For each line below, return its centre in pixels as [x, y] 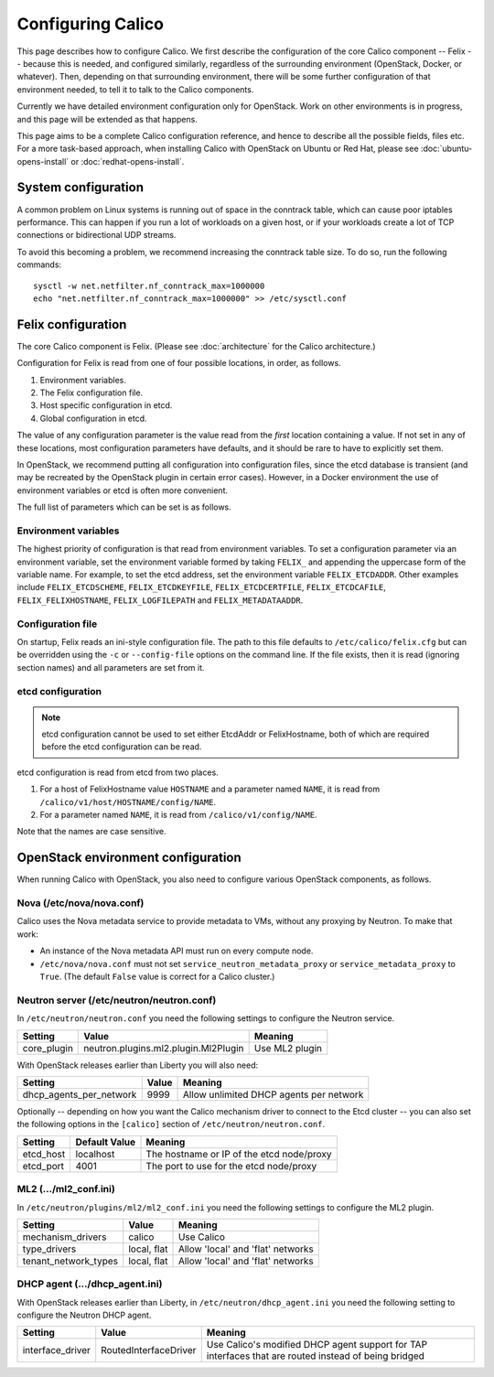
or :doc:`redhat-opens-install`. [128, 161]
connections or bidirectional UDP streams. [97, 235]
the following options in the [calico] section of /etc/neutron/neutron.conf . [171, 1124]
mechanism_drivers [64, 1237]
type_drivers [49, 1249]
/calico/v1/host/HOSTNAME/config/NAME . [128, 801]
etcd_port [43, 1166]
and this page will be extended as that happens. [107, 119]
